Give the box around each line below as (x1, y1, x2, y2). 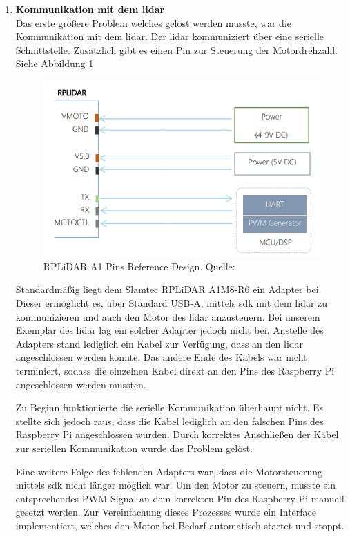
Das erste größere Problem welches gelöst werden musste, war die (15, 15, 292, 30)
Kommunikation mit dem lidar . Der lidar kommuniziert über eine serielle (15, 29, 324, 44)
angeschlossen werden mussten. (15, 377, 146, 391)
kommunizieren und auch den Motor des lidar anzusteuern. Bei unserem (15, 309, 320, 323)
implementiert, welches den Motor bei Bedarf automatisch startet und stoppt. (15, 518, 344, 532)
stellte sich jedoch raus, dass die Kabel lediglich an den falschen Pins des (15, 413, 324, 428)
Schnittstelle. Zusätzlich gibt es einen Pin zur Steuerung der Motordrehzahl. (15, 42, 338, 57)
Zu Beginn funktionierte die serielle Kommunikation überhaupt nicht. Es (15, 400, 324, 415)
